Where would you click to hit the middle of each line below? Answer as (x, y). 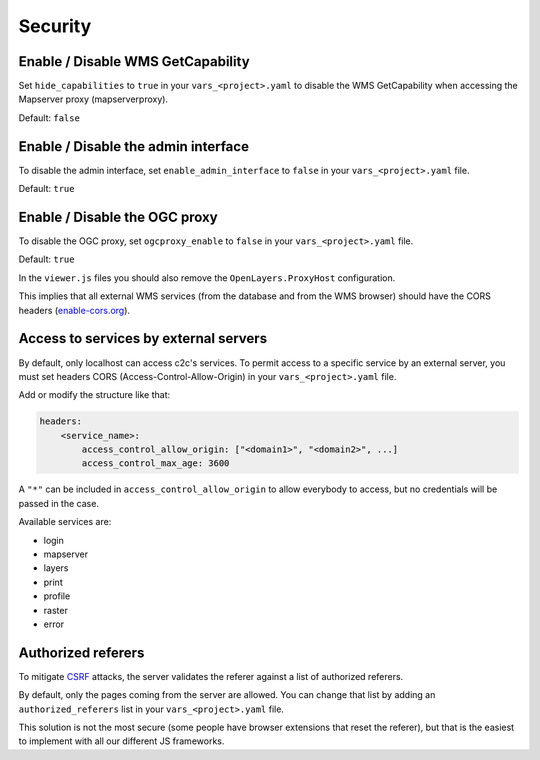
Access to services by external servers (143, 338)
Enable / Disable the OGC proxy (118, 216)
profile (57, 596)
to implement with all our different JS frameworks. (121, 741)
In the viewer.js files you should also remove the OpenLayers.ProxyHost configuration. (207, 277)
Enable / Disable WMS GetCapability (134, 61)
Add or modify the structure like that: (94, 395)
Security (55, 26)
